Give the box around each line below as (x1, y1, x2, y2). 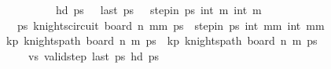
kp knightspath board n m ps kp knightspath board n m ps (6, 32, 318, 49)
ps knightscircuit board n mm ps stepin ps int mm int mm (17, 16, 325, 33)
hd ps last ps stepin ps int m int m (55, 2, 262, 17)
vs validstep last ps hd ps (28, 47, 160, 64)
